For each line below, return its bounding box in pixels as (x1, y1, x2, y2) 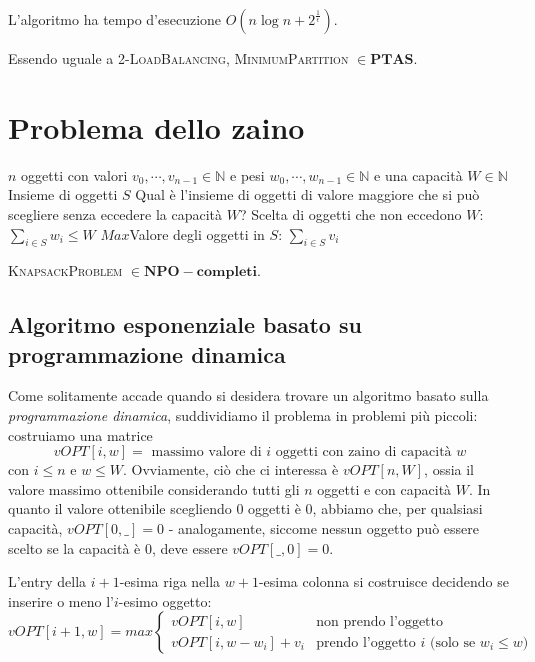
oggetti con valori (21, 164, 128, 185)
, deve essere (152, 537, 228, 558)
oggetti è (248, 498, 301, 519)
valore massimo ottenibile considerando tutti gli (8, 478, 300, 499)
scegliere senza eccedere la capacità (8, 203, 223, 224)
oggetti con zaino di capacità (275, 445, 452, 460)
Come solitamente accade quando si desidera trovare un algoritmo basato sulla (8, 385, 489, 406)
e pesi (230, 164, 265, 185)
